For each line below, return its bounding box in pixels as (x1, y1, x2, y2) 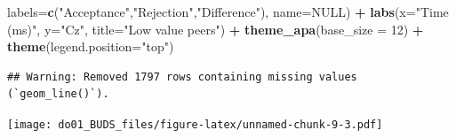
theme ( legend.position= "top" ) (7, 37, 174, 56)
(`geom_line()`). (7, 88, 109, 101)
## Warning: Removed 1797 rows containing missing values (7, 70, 357, 83)
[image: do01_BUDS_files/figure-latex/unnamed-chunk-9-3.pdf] (7, 118, 383, 131)
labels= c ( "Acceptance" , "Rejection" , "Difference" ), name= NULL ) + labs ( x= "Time (7, 3, 449, 20)
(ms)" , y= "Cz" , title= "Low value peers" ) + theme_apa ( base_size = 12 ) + (7, 19, 424, 38)
